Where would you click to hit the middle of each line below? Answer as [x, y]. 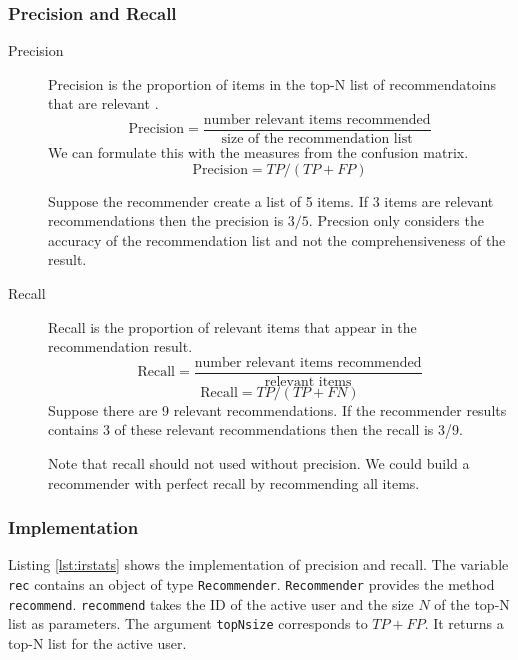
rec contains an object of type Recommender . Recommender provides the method [251, 584]
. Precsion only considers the [396, 220]
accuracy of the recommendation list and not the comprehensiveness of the [277, 239]
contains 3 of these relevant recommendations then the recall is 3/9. [255, 429]
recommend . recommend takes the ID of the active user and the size [211, 603]
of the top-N [472, 603]
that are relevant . [103, 103]
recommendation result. [120, 346]
